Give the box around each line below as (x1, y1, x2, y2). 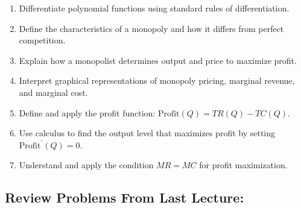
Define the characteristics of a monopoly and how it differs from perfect (19, 22, 284, 34)
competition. (19, 34, 66, 46)
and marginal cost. (19, 86, 88, 98)
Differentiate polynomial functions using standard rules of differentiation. (19, 2, 290, 14)
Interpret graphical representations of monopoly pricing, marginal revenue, (19, 74, 295, 87)
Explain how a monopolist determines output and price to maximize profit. (19, 54, 297, 66)
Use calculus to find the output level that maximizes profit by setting (19, 127, 276, 139)
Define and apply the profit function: (19, 106, 156, 119)
